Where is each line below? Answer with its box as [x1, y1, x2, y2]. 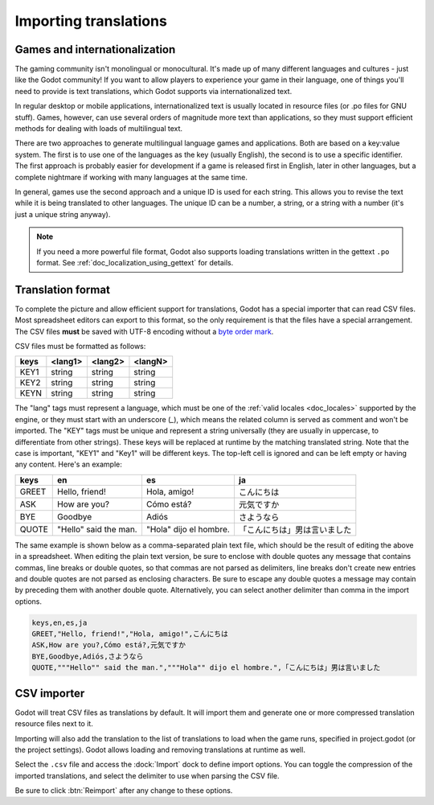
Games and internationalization [14, 43, 176, 56]
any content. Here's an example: [14, 459, 122, 470]
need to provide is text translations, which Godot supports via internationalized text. [14, 86, 293, 96]
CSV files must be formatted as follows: [14, 342, 146, 351]
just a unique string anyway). [14, 209, 111, 219]
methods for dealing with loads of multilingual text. [14, 124, 183, 133]
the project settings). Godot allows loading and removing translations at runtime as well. [14, 745, 305, 754]
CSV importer [14, 686, 85, 700]
